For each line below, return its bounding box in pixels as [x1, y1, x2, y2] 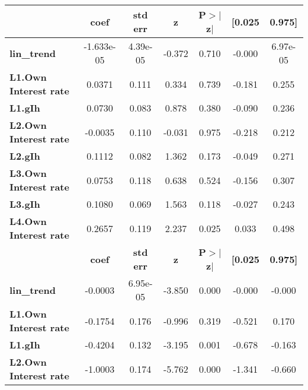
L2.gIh [9, 149, 40, 163]
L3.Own [9, 166, 47, 180]
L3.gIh [9, 197, 40, 211]
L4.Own [9, 214, 47, 228]
